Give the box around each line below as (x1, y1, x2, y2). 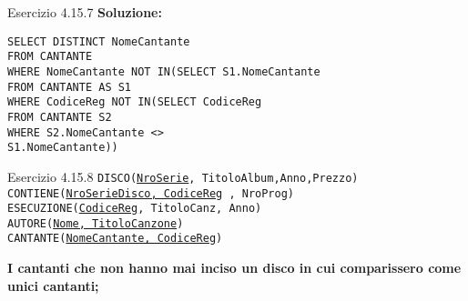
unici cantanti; (7, 276, 99, 295)
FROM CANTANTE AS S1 (7, 80, 132, 94)
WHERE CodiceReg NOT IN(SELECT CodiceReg (7, 95, 262, 109)
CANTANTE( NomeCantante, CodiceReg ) (7, 232, 223, 246)
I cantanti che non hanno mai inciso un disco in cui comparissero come (7, 258, 462, 277)
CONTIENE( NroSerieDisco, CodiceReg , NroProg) (7, 186, 294, 200)
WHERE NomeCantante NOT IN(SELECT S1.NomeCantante (7, 65, 320, 78)
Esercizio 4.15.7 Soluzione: (7, 3, 162, 21)
